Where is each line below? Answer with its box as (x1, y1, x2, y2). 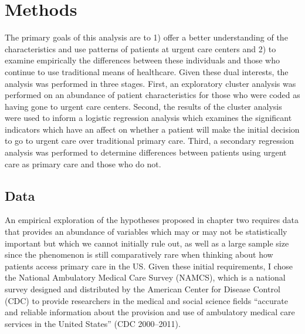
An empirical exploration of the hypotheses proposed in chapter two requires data (5, 214, 299, 226)
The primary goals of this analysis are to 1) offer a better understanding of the (5, 31, 288, 43)
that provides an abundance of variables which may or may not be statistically (5, 225, 287, 238)
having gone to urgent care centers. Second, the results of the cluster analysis (5, 100, 282, 112)
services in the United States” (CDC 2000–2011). (5, 317, 181, 329)
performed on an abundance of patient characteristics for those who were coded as (5, 89, 300, 101)
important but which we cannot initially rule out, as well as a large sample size (5, 237, 289, 249)
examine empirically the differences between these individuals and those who (5, 54, 280, 66)
